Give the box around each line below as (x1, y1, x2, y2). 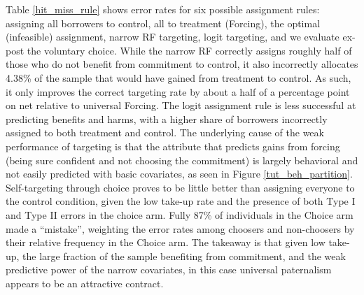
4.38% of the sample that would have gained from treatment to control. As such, (6, 70, 351, 85)
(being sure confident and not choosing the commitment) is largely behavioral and (6, 152, 358, 167)
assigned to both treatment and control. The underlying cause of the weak (6, 125, 324, 140)
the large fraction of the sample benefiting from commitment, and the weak (22, 248, 346, 263)
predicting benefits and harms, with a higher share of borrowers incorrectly (6, 111, 328, 126)
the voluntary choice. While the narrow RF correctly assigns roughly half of (27, 43, 352, 57)
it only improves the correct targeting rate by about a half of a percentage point (6, 84, 350, 99)
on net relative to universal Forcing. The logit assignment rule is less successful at (6, 98, 356, 113)
